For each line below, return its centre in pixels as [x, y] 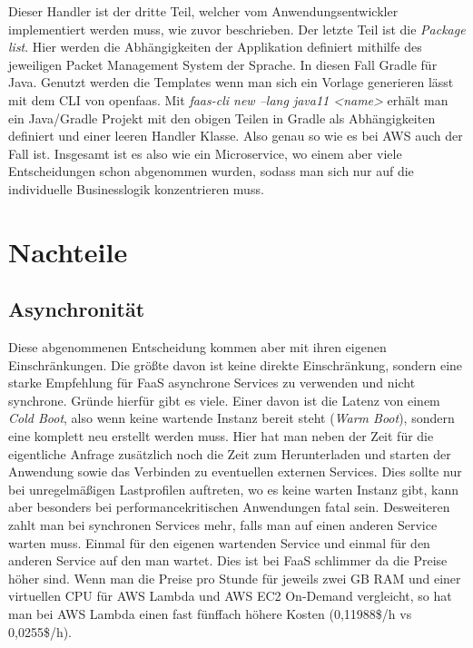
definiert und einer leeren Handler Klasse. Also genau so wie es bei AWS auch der [236, 136]
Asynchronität [77, 309]
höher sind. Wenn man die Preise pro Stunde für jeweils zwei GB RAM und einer [235, 578]
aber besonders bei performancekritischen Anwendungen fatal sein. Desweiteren [229, 507]
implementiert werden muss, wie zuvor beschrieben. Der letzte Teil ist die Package [237, 29]
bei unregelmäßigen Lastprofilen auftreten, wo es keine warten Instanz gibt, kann [234, 489]
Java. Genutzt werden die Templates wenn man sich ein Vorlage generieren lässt [231, 82]
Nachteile [68, 251]
